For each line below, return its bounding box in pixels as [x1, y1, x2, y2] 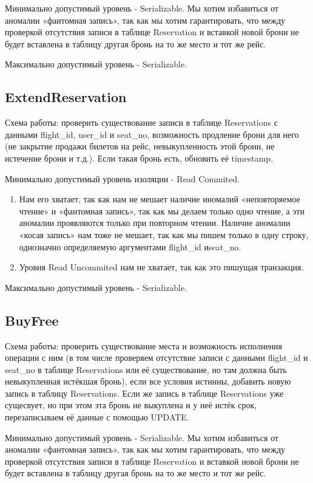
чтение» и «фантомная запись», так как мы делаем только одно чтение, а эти [19, 204, 305, 217]
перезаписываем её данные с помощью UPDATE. [5, 411, 189, 423]
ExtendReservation [5, 87, 127, 106]
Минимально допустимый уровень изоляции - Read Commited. [5, 172, 240, 185]
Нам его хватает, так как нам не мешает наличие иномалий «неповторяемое [19, 193, 300, 205]
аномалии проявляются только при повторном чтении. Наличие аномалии [19, 216, 291, 229]
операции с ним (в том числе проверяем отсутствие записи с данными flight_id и [5, 351, 308, 364]
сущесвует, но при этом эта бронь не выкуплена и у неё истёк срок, [5, 399, 257, 411]
